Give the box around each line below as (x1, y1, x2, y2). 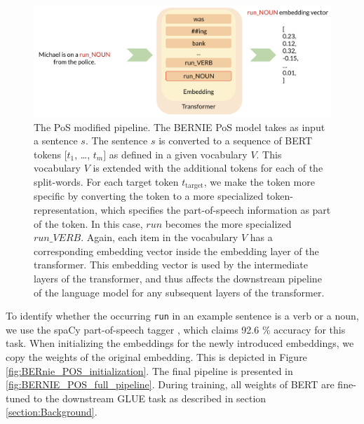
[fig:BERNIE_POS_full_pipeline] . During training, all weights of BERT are (6, 377, 335, 392)
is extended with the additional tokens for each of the (93, 160, 323, 175)
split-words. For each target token (34, 174, 179, 189)
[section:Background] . (6, 404, 97, 419)
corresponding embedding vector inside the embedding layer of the (34, 243, 319, 258)
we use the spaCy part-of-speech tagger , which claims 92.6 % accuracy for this (6, 322, 346, 336)
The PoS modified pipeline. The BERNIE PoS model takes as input (34, 119, 325, 134)
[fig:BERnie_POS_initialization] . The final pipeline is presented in (6, 363, 293, 378)
